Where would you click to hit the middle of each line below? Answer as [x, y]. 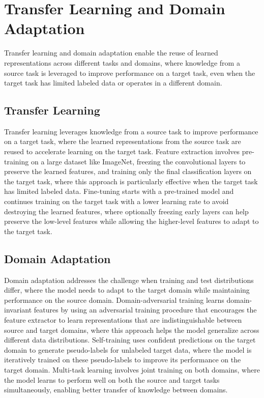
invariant [18, 310]
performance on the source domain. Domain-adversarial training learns [114, 300]
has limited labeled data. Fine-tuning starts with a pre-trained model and [119, 191]
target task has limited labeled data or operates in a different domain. [113, 83]
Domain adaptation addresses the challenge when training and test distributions [129, 280]
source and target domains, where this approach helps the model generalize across [132, 330]
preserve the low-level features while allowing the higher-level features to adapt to [131, 221]
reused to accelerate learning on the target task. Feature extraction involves [122, 151]
